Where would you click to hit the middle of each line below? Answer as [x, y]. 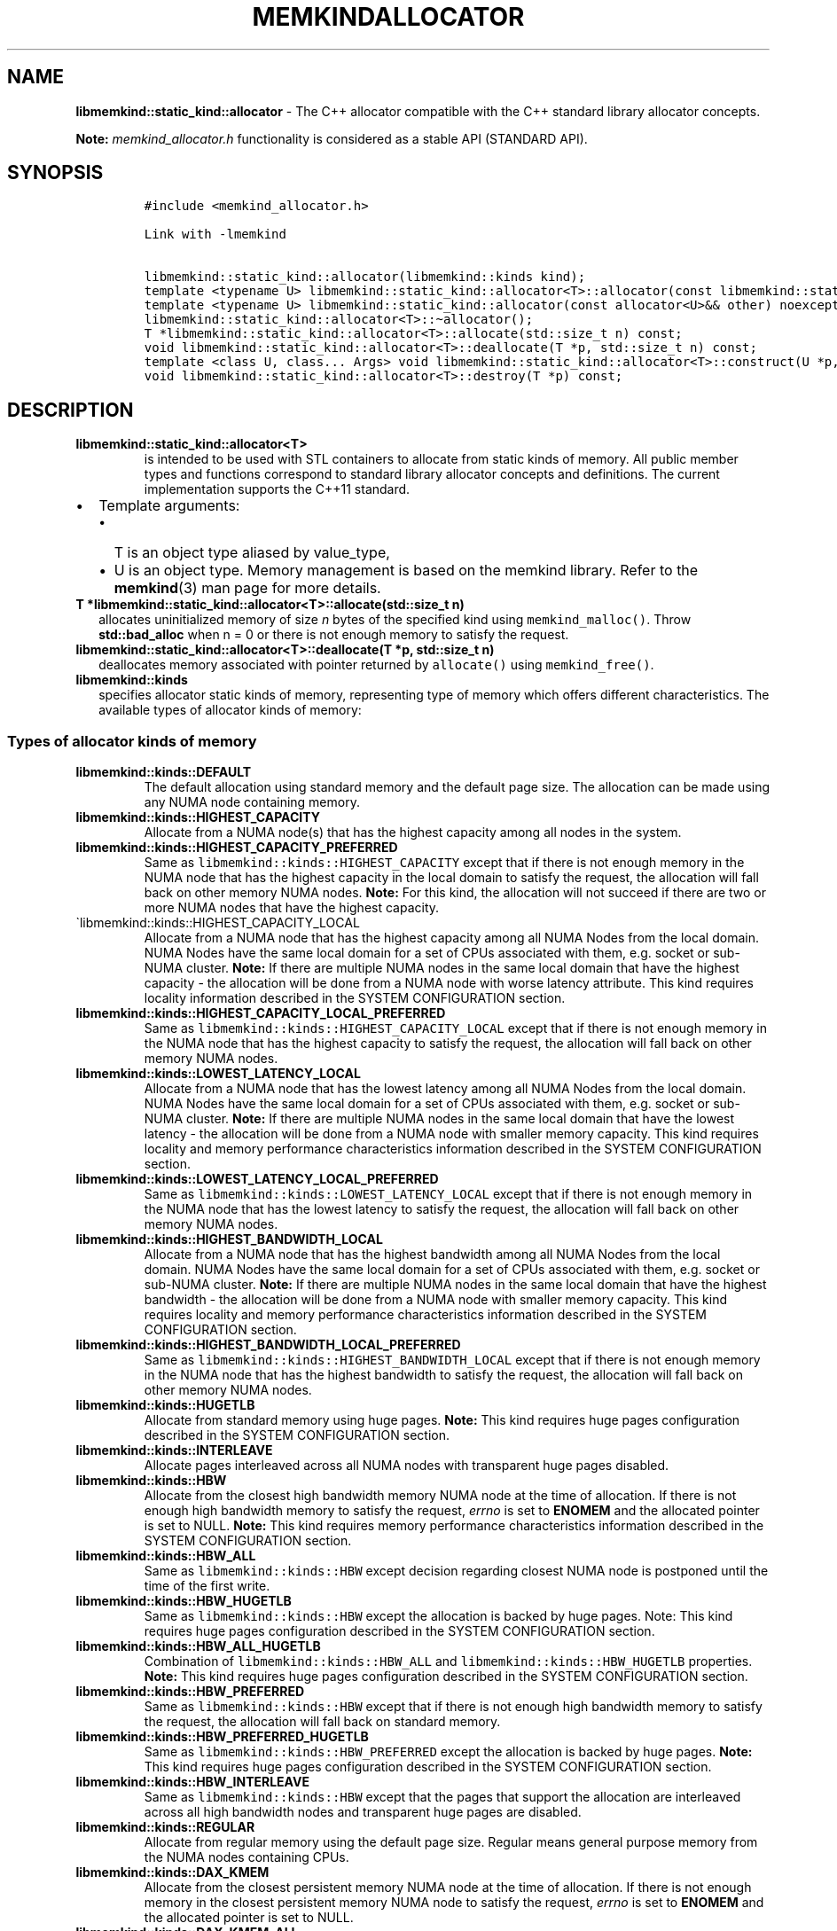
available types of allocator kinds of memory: [230, 710]
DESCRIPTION [70, 410]
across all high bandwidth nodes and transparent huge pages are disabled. [363, 1812]
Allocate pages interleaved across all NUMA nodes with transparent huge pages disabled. [407, 1466]
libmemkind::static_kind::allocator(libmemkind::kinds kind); [365, 277]
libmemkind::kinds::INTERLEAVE [174, 1450]
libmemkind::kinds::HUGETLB [165, 1405]
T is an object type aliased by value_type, [252, 553]
